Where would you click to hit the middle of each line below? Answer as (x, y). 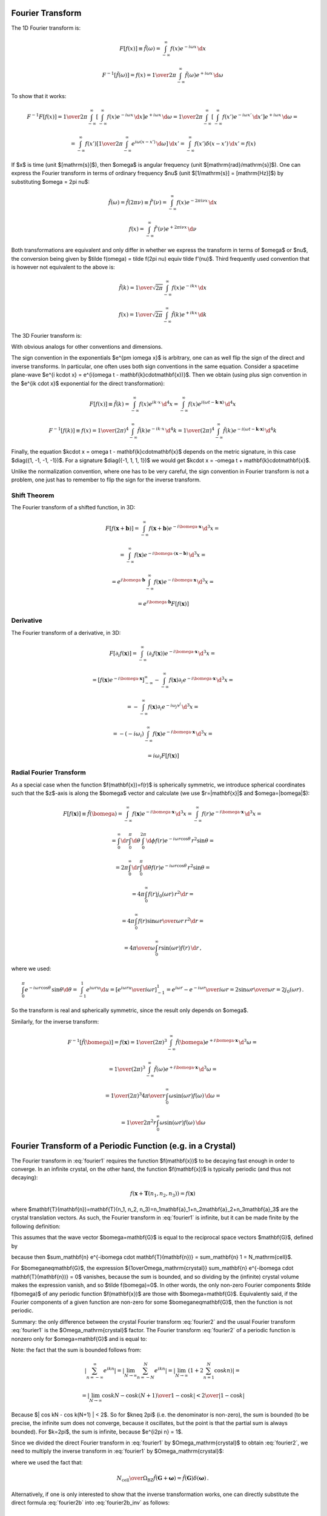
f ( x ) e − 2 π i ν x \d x (197, 202)
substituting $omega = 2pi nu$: (51, 181)
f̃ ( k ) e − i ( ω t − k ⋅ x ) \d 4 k (250, 430)
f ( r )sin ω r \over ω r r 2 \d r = (171, 920)
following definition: (36, 1226)
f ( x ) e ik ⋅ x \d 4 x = (159, 404)
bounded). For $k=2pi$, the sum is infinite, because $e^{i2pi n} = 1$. (97, 1432)
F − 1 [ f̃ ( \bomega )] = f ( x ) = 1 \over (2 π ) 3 (117, 1041)
